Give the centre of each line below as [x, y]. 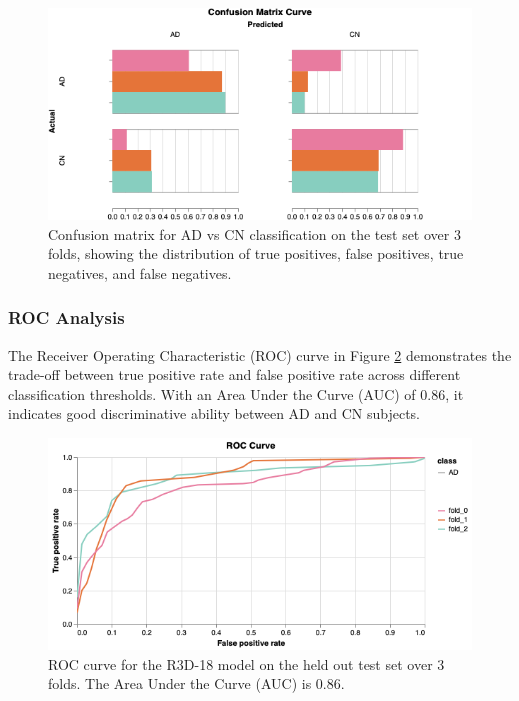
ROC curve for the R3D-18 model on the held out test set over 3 [246, 663]
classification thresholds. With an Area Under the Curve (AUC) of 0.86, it [236, 393]
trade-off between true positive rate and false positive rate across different [234, 374]
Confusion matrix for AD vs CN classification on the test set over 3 [254, 233]
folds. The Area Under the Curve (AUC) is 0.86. [196, 683]
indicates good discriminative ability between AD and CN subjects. [214, 413]
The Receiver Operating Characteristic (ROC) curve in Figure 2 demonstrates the [260, 354]
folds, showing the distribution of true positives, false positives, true [256, 253]
